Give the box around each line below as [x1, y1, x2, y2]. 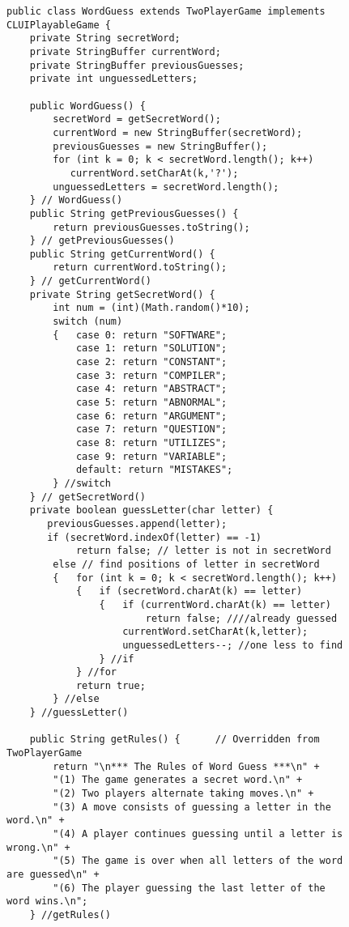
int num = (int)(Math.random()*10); [53, 302, 250, 314]
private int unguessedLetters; [29, 73, 198, 85]
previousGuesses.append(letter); [47, 517, 228, 529]
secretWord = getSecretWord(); [53, 113, 221, 125]
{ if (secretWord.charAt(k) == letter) [75, 585, 303, 597]
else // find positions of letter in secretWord [53, 558, 320, 570]
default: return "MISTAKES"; [75, 464, 233, 476]
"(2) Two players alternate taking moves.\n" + [53, 788, 314, 800]
